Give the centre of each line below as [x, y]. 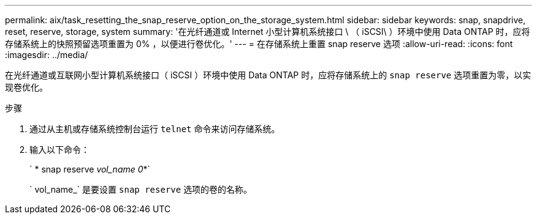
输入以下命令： [59, 150]
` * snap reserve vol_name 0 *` [90, 169]
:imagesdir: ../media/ [47, 55]
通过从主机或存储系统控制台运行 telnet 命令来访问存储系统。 [155, 129]
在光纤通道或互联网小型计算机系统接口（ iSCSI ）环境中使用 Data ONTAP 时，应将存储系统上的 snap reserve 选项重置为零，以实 [268, 75]
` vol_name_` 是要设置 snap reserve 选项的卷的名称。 [141, 189]
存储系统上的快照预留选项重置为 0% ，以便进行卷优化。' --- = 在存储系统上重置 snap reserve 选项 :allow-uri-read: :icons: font [259, 44]
